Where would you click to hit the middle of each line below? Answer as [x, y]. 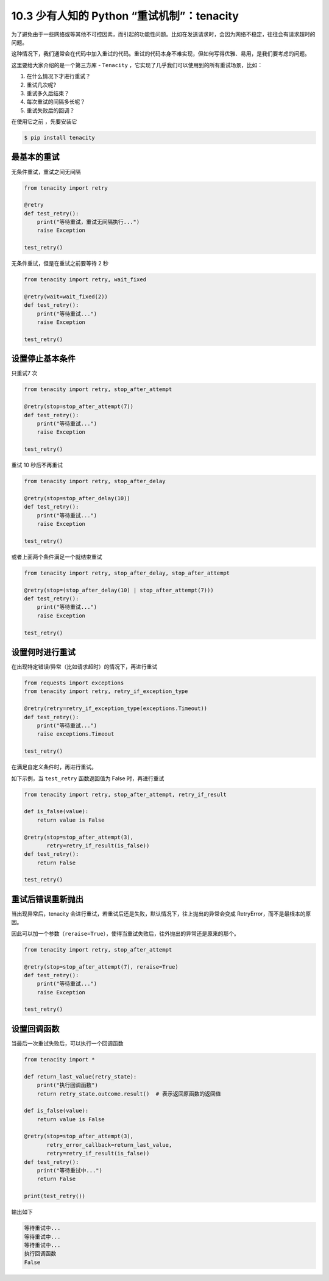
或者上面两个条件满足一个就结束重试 [57, 557]
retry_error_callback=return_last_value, [109, 1145]
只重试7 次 [24, 373]
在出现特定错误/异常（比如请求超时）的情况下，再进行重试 [84, 667]
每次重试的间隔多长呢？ [56, 102]
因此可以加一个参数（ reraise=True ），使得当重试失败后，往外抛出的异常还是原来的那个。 [126, 933]
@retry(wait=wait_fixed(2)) [66, 297]
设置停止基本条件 [43, 359]
